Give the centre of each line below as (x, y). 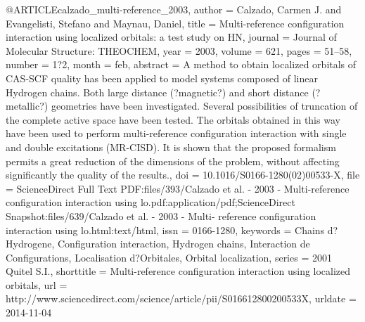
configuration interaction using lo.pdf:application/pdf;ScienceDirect (151, 202)
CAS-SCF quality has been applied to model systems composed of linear (162, 78)
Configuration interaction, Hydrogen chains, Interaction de (184, 244)
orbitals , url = (37, 284)
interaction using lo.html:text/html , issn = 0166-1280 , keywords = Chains (165, 230)
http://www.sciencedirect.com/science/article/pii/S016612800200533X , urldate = (181, 298)
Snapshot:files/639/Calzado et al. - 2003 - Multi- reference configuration (161, 215)
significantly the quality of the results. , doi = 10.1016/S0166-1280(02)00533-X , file (183, 175)
